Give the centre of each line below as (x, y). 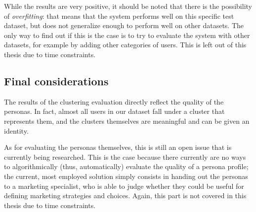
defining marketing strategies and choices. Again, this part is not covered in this (125, 195)
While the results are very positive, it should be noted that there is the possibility (128, 6)
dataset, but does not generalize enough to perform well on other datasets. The (124, 25)
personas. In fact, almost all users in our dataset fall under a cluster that (114, 111)
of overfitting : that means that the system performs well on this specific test (119, 16)
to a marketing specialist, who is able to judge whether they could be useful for (124, 186)
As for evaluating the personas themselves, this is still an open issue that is (118, 147)
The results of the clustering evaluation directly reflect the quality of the (114, 101)
